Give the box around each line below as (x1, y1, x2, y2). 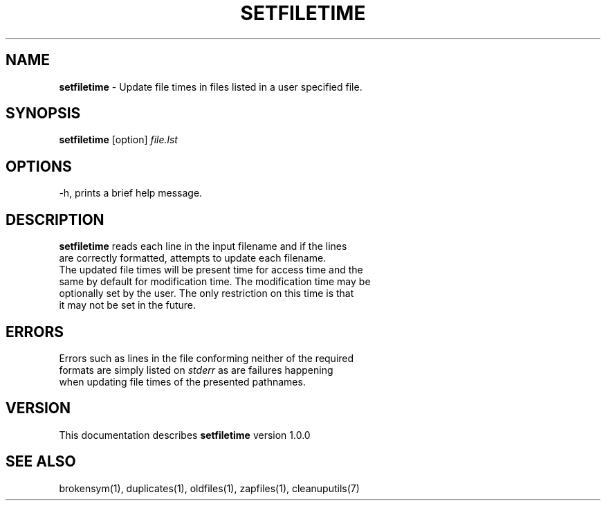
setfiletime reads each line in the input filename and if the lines (59, 240, 347, 253)
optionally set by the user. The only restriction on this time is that (59, 287, 354, 300)
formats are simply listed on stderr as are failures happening (59, 363, 333, 376)
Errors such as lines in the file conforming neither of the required (59, 352, 354, 364)
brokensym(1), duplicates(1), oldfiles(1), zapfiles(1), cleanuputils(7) (59, 482, 360, 494)
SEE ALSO (6, 453, 76, 471)
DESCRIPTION (6, 210, 104, 228)
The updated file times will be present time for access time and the (59, 264, 363, 276)
